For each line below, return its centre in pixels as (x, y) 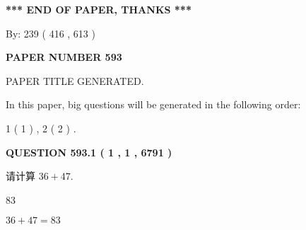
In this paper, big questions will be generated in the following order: (153, 104)
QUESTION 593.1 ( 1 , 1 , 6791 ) (89, 152)
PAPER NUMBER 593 (64, 57)
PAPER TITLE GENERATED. (75, 80)
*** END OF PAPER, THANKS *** (99, 9)
